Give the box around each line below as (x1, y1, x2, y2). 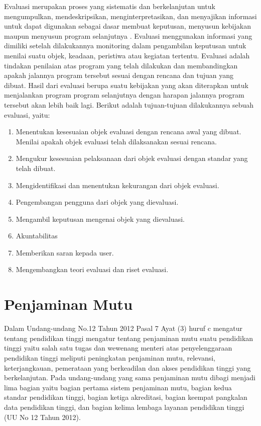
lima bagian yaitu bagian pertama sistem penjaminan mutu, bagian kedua (4, 382, 232, 392)
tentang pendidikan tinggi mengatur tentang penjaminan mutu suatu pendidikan (4, 332, 253, 343)
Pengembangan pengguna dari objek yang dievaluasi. (16, 197, 179, 207)
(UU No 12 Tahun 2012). (4, 411, 81, 422)
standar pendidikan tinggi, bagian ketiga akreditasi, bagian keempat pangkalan (4, 392, 247, 402)
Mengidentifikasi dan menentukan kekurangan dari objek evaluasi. (16, 180, 219, 190)
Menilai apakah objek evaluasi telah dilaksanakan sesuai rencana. (16, 136, 217, 146)
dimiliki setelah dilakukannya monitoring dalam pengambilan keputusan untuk (4, 40, 246, 51)
